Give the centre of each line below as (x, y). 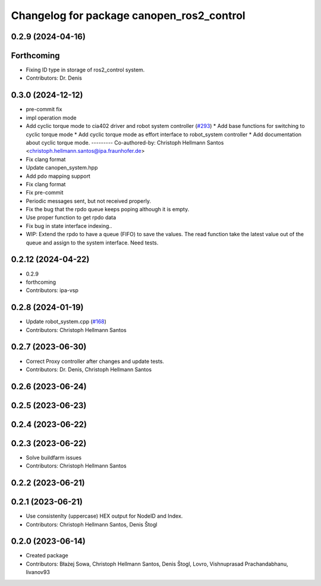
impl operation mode (51, 117)
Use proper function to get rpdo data (71, 218)
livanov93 (38, 572)
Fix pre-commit (45, 193)
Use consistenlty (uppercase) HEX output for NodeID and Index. (104, 516)
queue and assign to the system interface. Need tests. (92, 242)
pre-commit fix (44, 109)
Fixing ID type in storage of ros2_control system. (85, 70)
